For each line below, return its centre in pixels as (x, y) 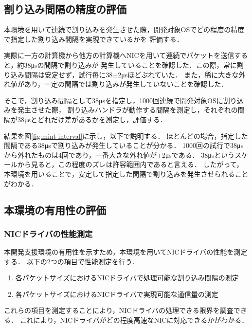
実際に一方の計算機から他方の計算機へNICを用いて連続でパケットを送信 (119, 55)
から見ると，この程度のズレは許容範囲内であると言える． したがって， (130, 164)
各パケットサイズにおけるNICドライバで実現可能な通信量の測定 (117, 294)
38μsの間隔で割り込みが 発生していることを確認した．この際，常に (130, 64)
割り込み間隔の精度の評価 (65, 9)
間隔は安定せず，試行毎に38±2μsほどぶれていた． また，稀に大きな (131, 74)
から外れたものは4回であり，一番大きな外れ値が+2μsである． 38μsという (119, 155)
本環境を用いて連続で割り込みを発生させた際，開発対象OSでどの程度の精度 (124, 29)
